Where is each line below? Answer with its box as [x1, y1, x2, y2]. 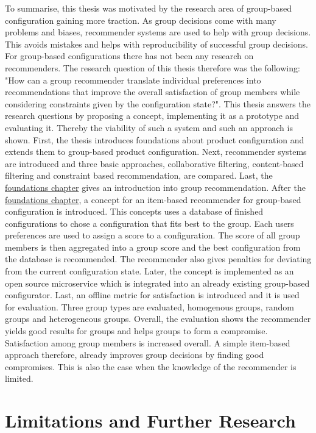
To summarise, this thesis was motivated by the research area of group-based [5, 2, 292, 14]
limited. [5, 372, 33, 385]
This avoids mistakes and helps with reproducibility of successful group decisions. [5, 37, 308, 50]
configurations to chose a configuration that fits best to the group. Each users [5, 216, 294, 229]
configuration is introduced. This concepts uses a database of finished [5, 205, 264, 218]
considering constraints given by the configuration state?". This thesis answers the [5, 97, 311, 110]
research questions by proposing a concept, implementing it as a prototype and [5, 109, 300, 122]
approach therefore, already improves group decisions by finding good [5, 348, 264, 361]
